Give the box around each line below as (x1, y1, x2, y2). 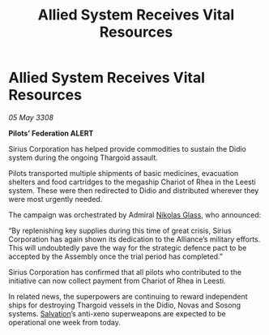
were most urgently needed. (8, 194, 103, 204)
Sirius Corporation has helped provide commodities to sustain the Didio (8, 144, 247, 153)
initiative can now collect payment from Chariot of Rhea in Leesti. (8, 276, 226, 286)
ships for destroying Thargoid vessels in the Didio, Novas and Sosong (8, 300, 241, 310)
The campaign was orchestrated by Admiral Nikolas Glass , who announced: (8, 209, 262, 220)
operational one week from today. (8, 317, 122, 327)
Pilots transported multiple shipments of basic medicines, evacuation (8, 168, 239, 178)
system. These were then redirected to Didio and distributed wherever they (8, 185, 259, 195)
